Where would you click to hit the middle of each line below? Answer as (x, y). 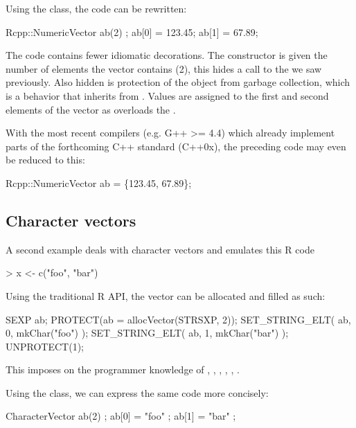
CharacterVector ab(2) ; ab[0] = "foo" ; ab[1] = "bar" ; (121, 416)
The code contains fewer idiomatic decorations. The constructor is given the (167, 55)
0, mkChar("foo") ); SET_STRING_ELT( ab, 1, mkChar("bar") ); (147, 333)
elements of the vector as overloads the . (91, 109)
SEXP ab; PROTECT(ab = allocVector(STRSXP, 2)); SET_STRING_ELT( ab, (178, 319)
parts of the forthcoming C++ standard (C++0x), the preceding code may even (176, 146)
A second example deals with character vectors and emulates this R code (160, 249)
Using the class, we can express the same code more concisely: (137, 392)
